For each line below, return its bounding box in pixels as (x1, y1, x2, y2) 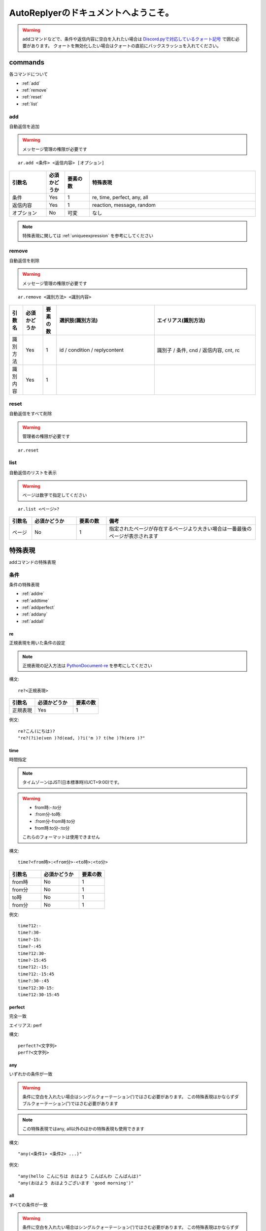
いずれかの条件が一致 (9, 1071, 53, 1077)
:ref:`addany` (21, 611, 48, 617)
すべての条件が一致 (9, 1201, 48, 1207)
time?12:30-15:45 (18, 992, 60, 997)
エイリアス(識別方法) (157, 317, 205, 324)
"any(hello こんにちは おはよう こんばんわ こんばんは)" (18, 1173, 141, 1179)
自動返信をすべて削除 (9, 411, 52, 417)
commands (9, 58, 44, 66)
